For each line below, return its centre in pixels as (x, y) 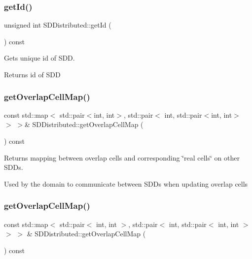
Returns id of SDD (32, 74)
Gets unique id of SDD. (39, 58)
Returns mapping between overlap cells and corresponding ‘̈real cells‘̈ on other (122, 157)
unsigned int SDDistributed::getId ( (58, 25)
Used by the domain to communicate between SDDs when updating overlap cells (126, 183)
